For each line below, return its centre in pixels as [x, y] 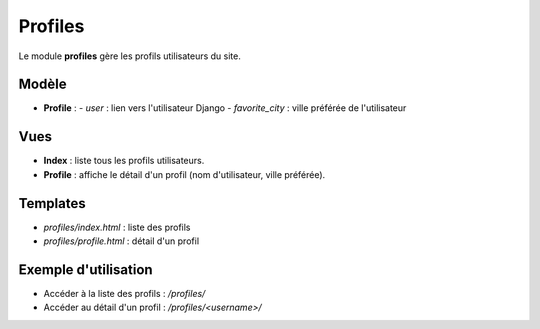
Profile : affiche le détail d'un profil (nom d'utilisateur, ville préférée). [184, 174]
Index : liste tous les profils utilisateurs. [124, 161]
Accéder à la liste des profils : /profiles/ [124, 293]
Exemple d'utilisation [86, 269]
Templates [52, 203]
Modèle [42, 84]
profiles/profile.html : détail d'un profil [121, 241]
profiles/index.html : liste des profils [117, 227]
